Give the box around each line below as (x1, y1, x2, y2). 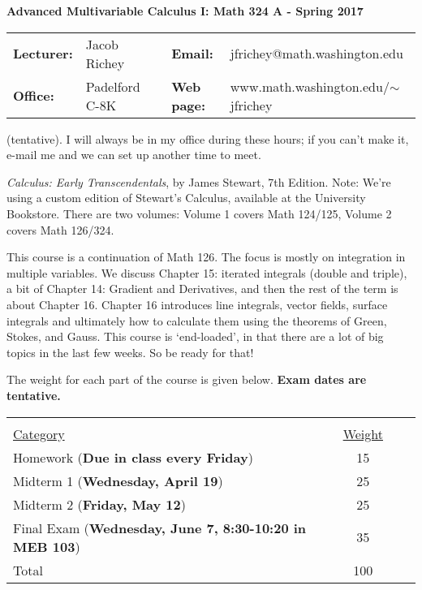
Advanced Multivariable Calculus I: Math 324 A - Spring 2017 (6, 2, 364, 19)
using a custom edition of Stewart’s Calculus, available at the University (6, 189, 366, 206)
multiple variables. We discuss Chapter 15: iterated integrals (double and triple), (6, 264, 407, 281)
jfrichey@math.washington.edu (230, 44, 403, 63)
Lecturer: (13, 44, 73, 63)
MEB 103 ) (13, 536, 80, 556)
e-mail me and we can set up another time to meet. (6, 146, 261, 163)
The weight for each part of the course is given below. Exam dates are (6, 371, 367, 388)
